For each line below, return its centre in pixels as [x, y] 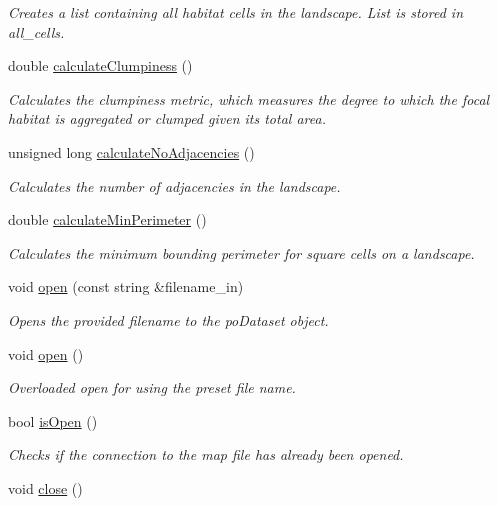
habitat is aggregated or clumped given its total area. [167, 118]
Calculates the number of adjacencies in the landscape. [174, 185]
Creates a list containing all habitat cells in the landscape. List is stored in [236, 12]
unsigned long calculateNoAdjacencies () [131, 151]
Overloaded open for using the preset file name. [152, 387]
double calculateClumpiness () [100, 65]
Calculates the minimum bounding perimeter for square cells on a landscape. [241, 252]
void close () [45, 487]
